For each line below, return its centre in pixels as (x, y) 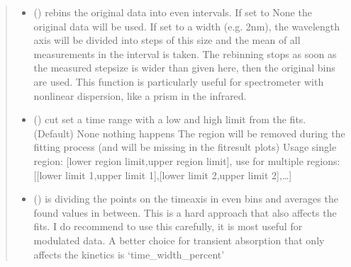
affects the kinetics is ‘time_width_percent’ (129, 254)
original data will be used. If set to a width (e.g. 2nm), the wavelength (187, 26)
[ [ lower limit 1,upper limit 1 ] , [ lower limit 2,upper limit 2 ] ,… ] (163, 175)
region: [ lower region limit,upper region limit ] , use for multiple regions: (187, 160)
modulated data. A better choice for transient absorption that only (179, 240)
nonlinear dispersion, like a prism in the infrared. (140, 95)
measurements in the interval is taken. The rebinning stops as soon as (185, 53)
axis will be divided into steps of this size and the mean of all (167, 40)
